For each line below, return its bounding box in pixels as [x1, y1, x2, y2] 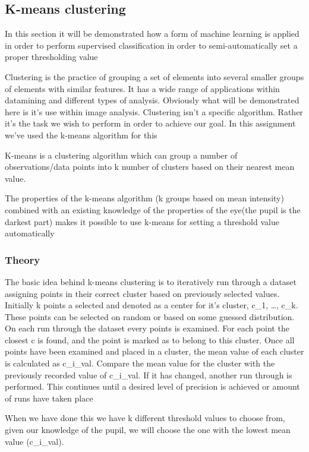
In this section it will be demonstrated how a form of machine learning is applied [5, 27, 299, 40]
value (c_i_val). [5, 435, 64, 447]
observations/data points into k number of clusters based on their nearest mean [5, 160, 295, 173]
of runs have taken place [5, 391, 93, 404]
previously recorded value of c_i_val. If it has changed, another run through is [5, 368, 292, 381]
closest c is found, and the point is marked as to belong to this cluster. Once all [5, 333, 295, 346]
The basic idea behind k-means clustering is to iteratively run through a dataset [5, 275, 297, 287]
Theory [5, 252, 40, 267]
